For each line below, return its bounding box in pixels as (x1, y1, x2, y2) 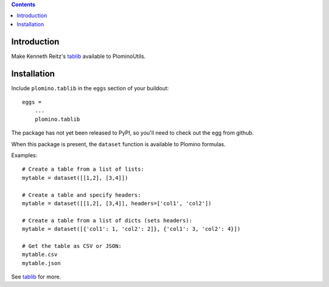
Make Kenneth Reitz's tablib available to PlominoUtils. (11, 52, 146, 60)
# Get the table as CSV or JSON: (22, 243, 122, 249)
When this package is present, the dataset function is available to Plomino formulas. (11, 140, 226, 147)
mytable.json (22, 260, 61, 266)
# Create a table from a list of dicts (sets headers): (22, 217, 193, 224)
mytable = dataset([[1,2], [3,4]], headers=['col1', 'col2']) (22, 200, 212, 207)
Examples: (11, 151, 38, 158)
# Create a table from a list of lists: (22, 166, 144, 173)
